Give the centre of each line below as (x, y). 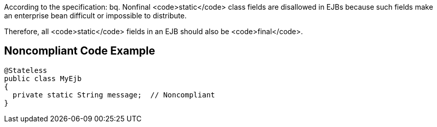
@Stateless (26, 70)
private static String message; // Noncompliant (114, 95)
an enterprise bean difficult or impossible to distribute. (95, 16)
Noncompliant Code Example (80, 51)
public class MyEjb (43, 78)
